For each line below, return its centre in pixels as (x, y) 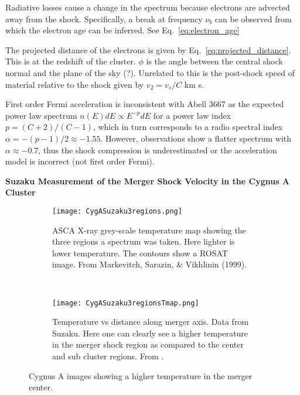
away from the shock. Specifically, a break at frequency (104, 18)
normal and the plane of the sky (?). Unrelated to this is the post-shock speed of (150, 72)
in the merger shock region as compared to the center (148, 344)
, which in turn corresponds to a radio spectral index (188, 127)
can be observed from (253, 18)
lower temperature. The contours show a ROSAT (140, 253)
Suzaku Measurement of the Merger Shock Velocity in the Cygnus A (148, 181)
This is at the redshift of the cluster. (71, 61)
